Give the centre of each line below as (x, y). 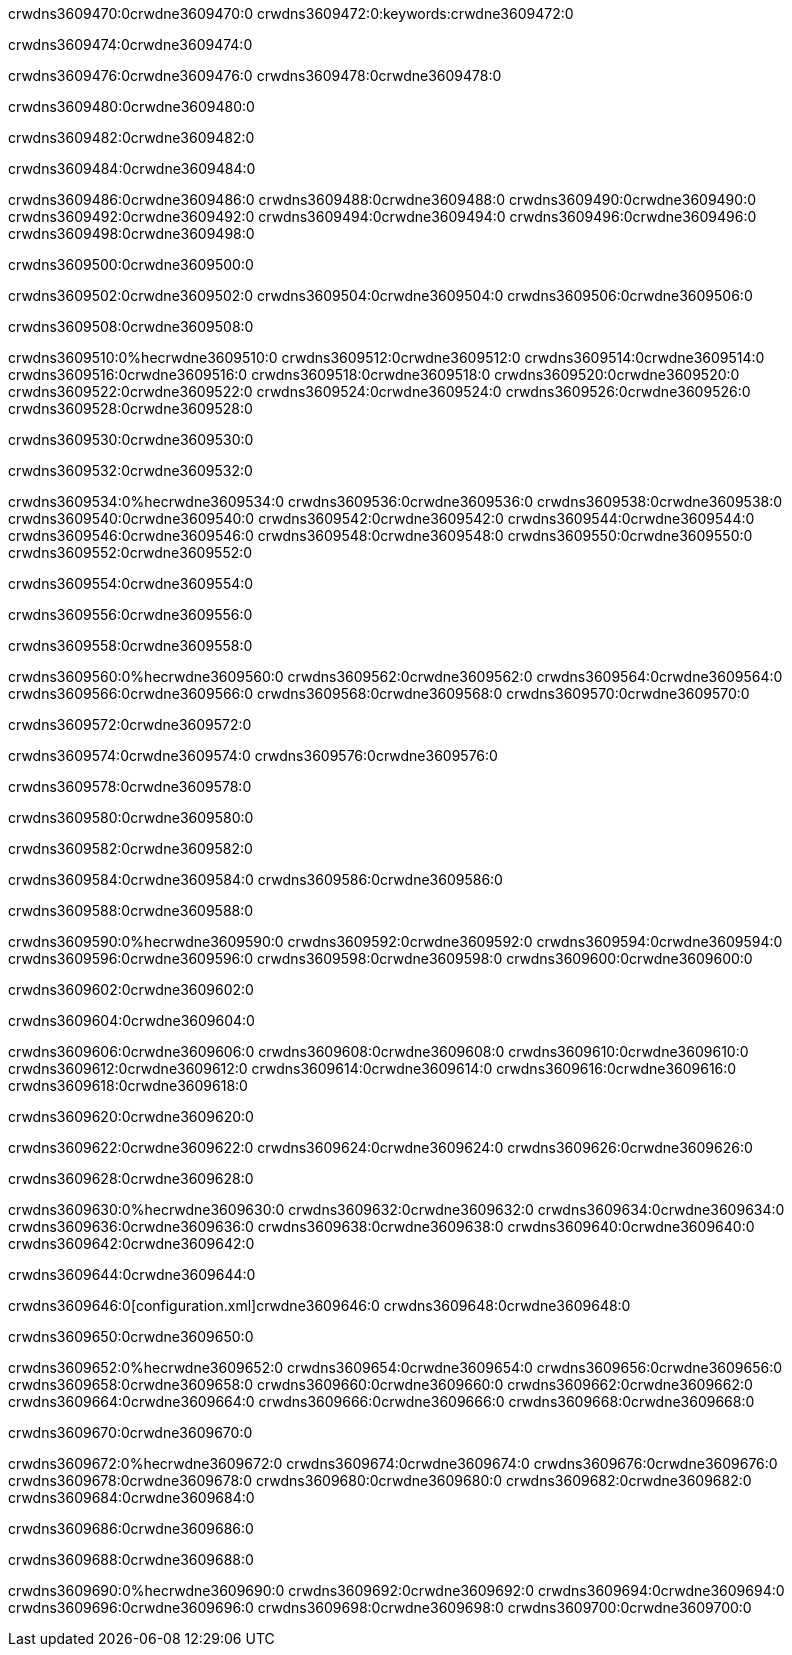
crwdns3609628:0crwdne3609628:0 (131, 1178)
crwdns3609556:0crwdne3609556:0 (130, 614)
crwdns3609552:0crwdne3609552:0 (130, 552)
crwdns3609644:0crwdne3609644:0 (132, 1274)
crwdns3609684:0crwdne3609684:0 (131, 1497)
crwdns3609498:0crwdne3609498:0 (131, 233)
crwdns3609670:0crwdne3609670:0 (130, 1432)
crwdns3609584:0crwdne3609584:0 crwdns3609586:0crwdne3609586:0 (255, 879)
